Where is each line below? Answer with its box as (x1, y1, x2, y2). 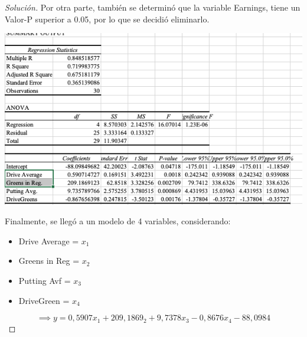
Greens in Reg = (18, 254, 80, 267)
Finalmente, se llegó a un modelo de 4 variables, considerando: (5, 215, 231, 227)
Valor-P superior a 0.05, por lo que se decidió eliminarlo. (5, 12, 210, 25)
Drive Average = (18, 234, 79, 247)
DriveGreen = (18, 294, 70, 306)
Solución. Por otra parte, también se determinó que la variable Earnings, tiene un (5, 1, 301, 13)
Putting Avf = (18, 274, 71, 287)
